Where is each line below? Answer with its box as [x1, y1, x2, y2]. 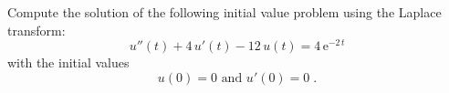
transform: [7, 20, 66, 39]
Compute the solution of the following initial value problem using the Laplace [7, 3, 442, 21]
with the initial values [7, 53, 130, 72]
